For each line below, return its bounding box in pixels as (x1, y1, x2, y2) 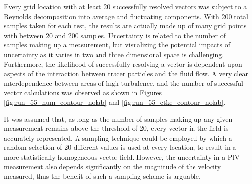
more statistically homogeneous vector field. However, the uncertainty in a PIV (4, 151, 240, 162)
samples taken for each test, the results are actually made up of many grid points (4, 20, 247, 31)
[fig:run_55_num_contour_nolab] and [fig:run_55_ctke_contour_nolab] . (4, 97, 226, 107)
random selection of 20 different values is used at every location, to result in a (4, 142, 236, 152)
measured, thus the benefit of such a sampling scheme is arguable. (4, 171, 201, 181)
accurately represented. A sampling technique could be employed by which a (4, 132, 232, 143)
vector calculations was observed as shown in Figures (4, 87, 162, 98)
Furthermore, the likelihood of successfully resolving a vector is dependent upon (4, 59, 242, 69)
